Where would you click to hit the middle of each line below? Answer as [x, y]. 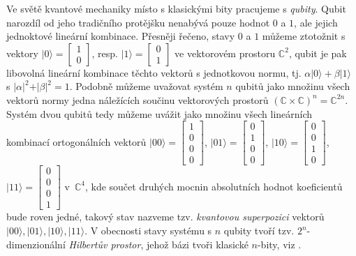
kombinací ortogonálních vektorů [76, 141]
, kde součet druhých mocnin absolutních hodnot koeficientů [214, 186]
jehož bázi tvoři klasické [197, 244]
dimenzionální [36, 244]
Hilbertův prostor [105, 244]
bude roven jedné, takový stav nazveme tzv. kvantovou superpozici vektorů [165, 217]
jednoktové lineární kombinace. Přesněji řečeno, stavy [121, 36]
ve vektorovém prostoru [225, 53]
